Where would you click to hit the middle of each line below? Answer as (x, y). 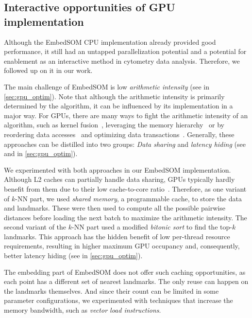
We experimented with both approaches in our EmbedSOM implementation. (118, 169)
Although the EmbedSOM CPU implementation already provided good (110, 42)
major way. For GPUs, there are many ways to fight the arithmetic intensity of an (126, 115)
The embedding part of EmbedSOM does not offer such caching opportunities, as (125, 272)
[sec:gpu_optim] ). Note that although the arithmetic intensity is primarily (114, 96)
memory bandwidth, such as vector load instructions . (83, 310)
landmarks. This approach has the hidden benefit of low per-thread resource (117, 236)
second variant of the (35, 227)
